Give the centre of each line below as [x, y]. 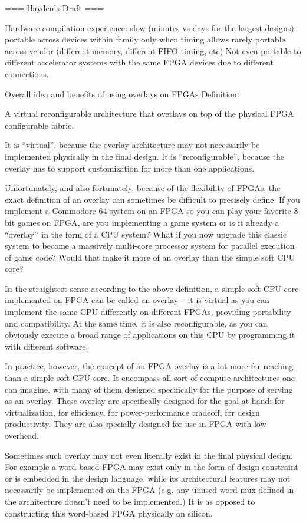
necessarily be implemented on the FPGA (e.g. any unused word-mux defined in [149, 490]
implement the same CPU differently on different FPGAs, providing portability [148, 312]
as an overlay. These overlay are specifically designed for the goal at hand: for [145, 401]
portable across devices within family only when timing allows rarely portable [145, 39]
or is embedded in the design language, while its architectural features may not [148, 478]
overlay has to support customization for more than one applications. [130, 168]
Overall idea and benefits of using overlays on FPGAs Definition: [122, 93]
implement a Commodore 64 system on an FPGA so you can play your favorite [148, 211]
